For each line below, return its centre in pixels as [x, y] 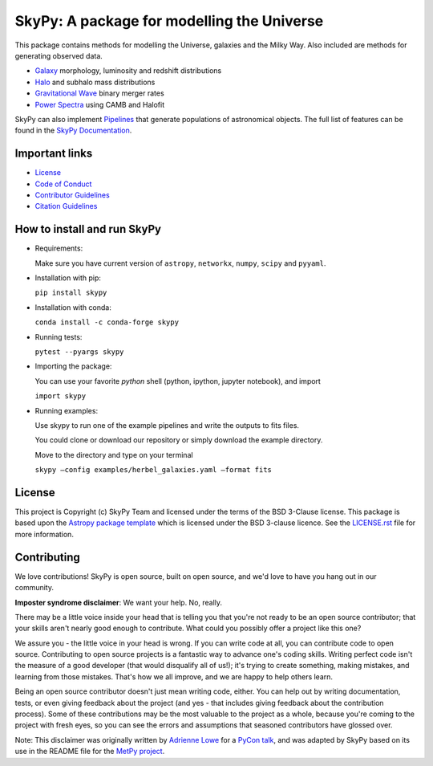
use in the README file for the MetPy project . [90, 752]
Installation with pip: [68, 278]
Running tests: [59, 336]
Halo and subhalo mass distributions [95, 82]
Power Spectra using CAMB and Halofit [100, 104]
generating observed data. [59, 55]
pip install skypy [71, 293]
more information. [44, 534]
